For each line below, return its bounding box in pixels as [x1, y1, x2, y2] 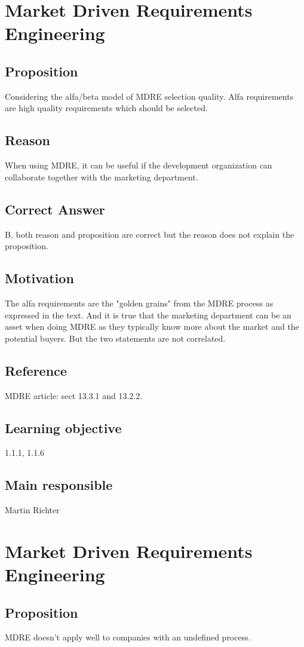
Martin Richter [5, 504, 60, 516]
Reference [5, 361, 67, 379]
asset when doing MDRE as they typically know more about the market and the [5, 320, 299, 333]
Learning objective [5, 418, 122, 437]
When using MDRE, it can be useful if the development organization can [5, 159, 272, 171]
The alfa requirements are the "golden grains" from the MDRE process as [5, 296, 274, 309]
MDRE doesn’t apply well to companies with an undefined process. [5, 631, 251, 643]
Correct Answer [5, 200, 105, 218]
